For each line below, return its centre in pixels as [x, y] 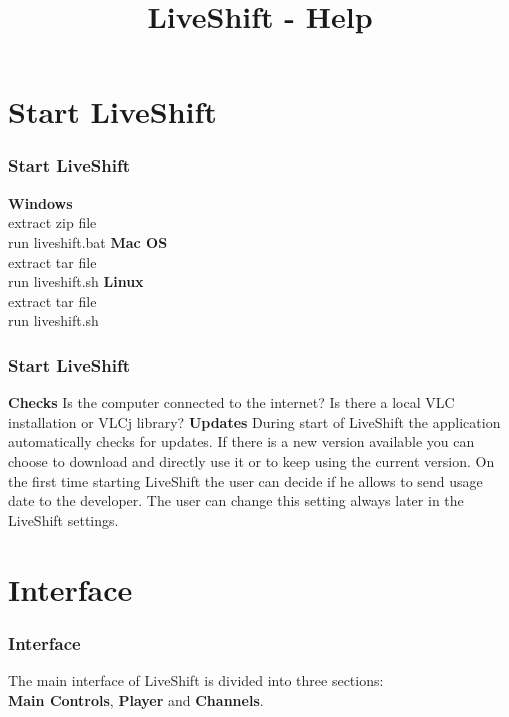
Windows [40, 202]
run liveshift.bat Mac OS [88, 241]
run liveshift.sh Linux [76, 281]
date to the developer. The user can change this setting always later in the [236, 500]
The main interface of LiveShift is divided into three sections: [196, 679]
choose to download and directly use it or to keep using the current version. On [251, 460]
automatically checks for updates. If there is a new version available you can [241, 441]
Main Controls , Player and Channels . [136, 699]
